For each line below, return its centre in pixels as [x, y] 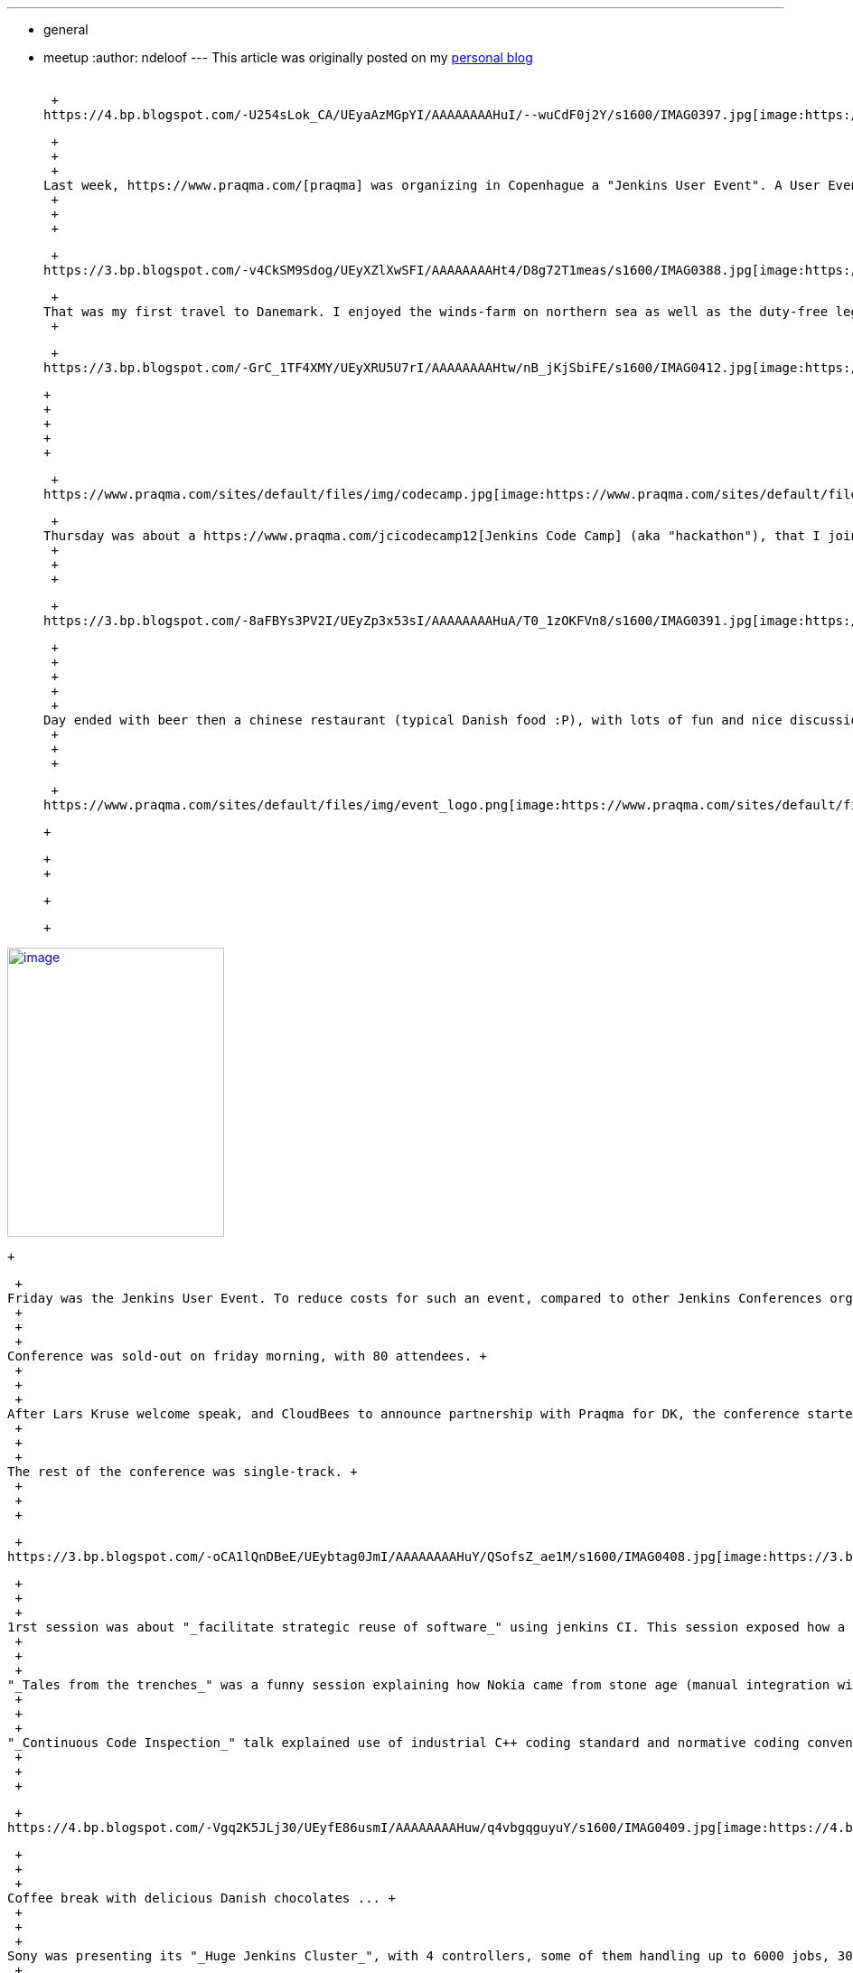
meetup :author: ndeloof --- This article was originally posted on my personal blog [288, 57]
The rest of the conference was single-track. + [183, 1472]
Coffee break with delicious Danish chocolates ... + [202, 1898]
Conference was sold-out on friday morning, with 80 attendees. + [248, 1356]
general [66, 29]
